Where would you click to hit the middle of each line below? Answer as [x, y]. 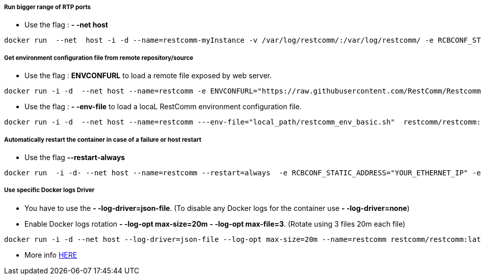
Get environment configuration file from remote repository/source [99, 58]
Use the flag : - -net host [66, 25]
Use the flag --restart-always [75, 157]
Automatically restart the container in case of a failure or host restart [103, 139]
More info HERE [51, 255]
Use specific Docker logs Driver [49, 190]
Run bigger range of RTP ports [48, 7]
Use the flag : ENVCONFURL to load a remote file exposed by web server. [148, 76]
